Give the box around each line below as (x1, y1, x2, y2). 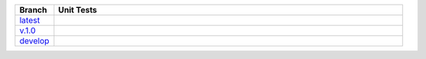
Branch (19, 5, 47, 15)
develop (19, 35, 50, 46)
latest (19, 15, 40, 25)
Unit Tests (58, 5, 98, 15)
